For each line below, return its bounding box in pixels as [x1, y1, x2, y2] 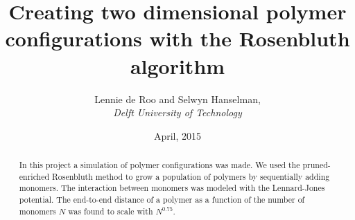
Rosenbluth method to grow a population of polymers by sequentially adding [52, 170, 330, 182]
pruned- [302, 159, 331, 171]
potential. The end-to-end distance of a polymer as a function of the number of [19, 194, 305, 205]
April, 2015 [153, 128, 202, 143]
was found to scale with [68, 205, 153, 217]
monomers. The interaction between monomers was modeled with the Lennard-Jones [19, 182, 325, 194]
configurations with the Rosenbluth [5, 24, 350, 53]
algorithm [130, 51, 225, 80]
